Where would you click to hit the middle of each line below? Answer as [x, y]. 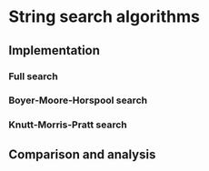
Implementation [55, 50]
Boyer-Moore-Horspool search [78, 100]
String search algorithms [104, 17]
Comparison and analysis [82, 154]
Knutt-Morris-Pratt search [68, 125]
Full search [33, 76]
